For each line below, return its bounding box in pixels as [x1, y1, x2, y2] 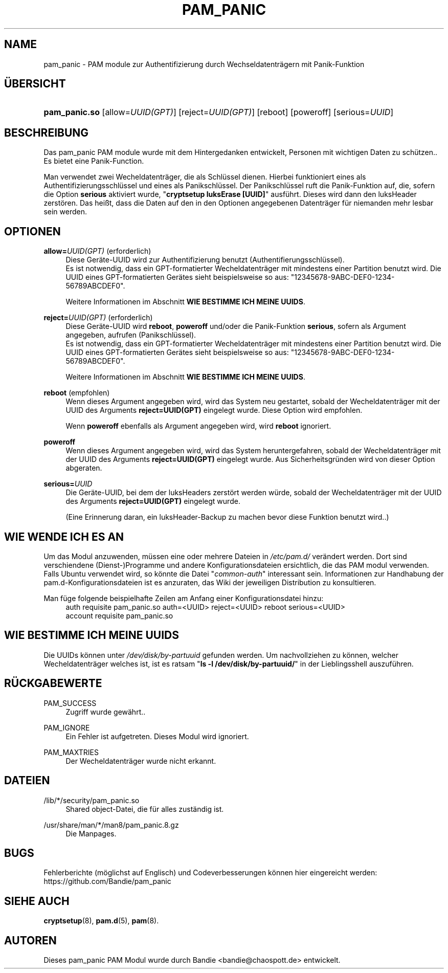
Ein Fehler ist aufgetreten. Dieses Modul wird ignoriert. [65, 732, 249, 741]
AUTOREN [4, 934, 57, 947]
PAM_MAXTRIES [43, 747, 99, 757]
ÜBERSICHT [4, 77, 66, 91]
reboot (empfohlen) [43, 388, 110, 397]
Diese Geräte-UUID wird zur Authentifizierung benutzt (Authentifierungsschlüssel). [65, 255, 345, 264]
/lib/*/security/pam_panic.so [43, 795, 140, 805]
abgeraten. [65, 463, 102, 473]
